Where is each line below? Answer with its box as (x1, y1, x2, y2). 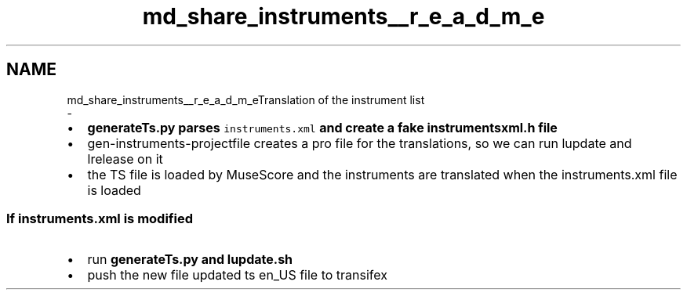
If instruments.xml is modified (6, 210, 193, 226)
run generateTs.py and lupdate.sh (87, 251, 293, 268)
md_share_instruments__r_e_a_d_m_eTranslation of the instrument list (67, 92, 425, 106)
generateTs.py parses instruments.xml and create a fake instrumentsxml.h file (87, 119, 558, 135)
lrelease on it (87, 150, 163, 167)
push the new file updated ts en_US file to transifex (87, 267, 388, 283)
